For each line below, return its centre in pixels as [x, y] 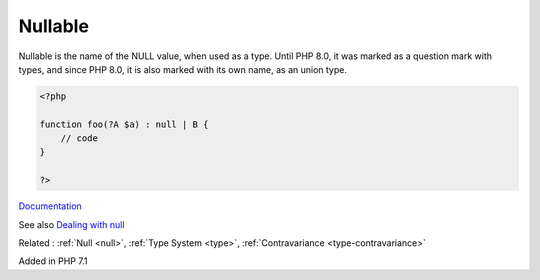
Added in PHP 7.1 [53, 261]
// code [79, 138]
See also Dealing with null [71, 224]
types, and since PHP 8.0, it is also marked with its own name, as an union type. [182, 69]
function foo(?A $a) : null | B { [124, 124]
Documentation [50, 206]
